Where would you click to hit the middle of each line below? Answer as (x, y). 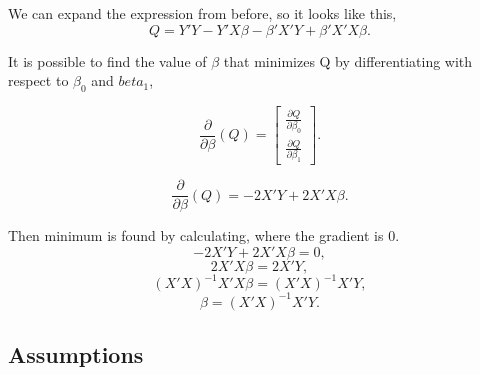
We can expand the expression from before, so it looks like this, (202, 13)
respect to (38, 80)
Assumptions (76, 354)
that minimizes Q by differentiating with (348, 60)
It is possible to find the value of (107, 60)
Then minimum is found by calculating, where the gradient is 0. (204, 235)
